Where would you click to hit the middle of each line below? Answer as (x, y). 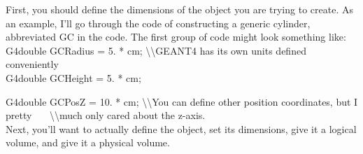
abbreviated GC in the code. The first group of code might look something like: (176, 37)
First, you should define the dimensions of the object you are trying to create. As (179, 9)
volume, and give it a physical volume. (88, 142)
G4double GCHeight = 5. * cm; (73, 77)
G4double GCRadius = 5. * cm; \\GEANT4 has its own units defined (156, 50)
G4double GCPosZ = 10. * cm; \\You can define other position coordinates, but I (182, 101)
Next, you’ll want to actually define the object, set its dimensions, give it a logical (181, 128)
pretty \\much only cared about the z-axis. (106, 115)
